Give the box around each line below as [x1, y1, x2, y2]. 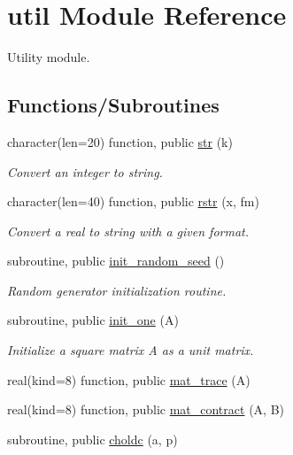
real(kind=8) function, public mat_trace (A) [7, 370, 251, 389]
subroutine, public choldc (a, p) [7, 429, 178, 448]
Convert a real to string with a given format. [7, 221, 250, 240]
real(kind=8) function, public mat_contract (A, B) [7, 400, 284, 419]
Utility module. [7, 48, 90, 66]
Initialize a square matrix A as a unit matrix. [7, 341, 254, 359]
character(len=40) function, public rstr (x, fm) [7, 192, 259, 211]
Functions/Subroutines [7, 91, 220, 119]
